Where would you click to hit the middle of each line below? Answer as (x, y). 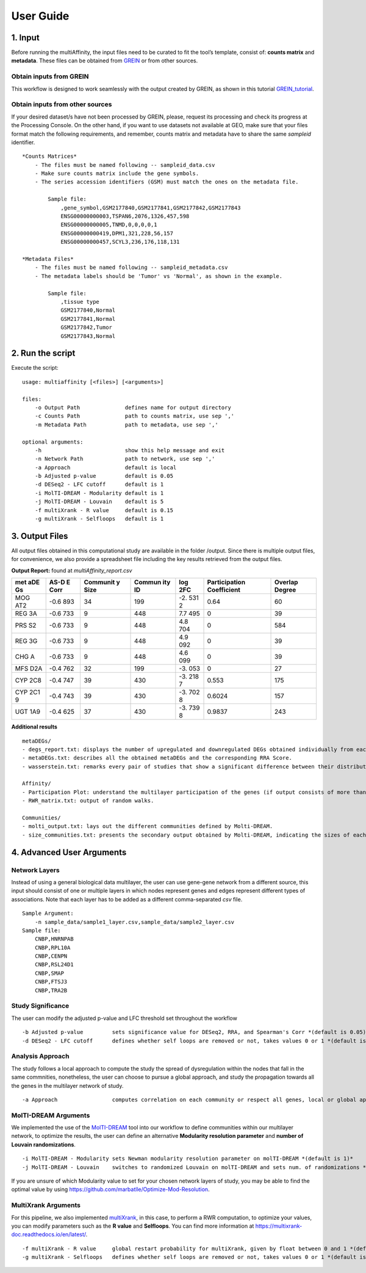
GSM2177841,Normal (88, 319)
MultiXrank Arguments (46, 1205)
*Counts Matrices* (50, 156)
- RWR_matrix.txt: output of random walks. (88, 801)
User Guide (40, 16)
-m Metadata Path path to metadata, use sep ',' (127, 424)
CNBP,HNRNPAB (54, 939)
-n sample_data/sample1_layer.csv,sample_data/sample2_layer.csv (135, 922)
